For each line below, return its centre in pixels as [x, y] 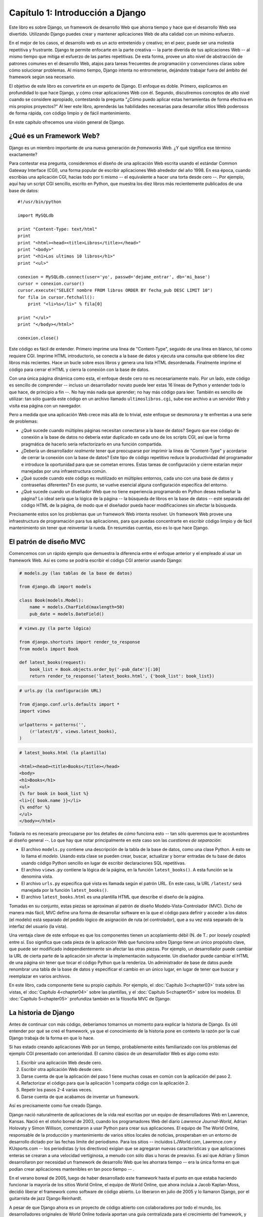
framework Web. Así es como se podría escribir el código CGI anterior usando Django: [96, 560]
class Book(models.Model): [51, 600]
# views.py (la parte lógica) [55, 628]
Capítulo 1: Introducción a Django [77, 13]
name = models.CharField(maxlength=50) [77, 607]
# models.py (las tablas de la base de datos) [76, 573]
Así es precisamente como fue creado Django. [56, 1106]
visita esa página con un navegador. [45, 406]
